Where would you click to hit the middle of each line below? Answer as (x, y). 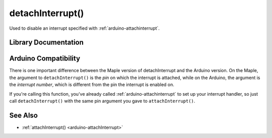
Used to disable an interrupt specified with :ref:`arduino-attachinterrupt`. (84, 28)
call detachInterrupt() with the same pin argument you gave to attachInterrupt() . (102, 101)
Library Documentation (47, 43)
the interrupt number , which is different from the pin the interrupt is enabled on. (92, 85)
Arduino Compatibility (45, 59)
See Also (23, 115)
